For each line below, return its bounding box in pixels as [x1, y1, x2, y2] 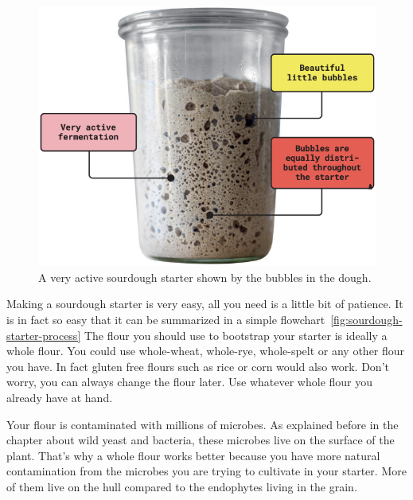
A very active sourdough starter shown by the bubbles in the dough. [38, 268, 372, 285]
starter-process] [6, 326, 81, 343]
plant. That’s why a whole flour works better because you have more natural [6, 447, 380, 463]
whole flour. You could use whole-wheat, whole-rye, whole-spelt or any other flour [6, 342, 405, 359]
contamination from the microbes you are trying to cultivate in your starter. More [6, 463, 407, 479]
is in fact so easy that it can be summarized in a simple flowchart [6, 311, 325, 328]
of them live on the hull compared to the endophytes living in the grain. [6, 478, 357, 494]
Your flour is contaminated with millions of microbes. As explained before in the [6, 416, 399, 432]
